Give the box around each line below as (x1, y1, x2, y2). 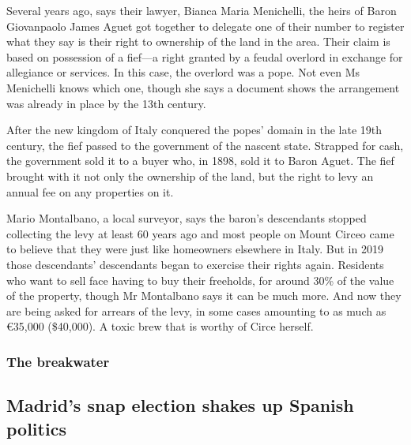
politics (6, 416, 66, 440)
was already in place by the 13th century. (6, 95, 206, 111)
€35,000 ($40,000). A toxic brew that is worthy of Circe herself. (6, 318, 314, 335)
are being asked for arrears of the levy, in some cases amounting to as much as (6, 302, 386, 319)
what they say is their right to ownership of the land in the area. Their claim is (6, 33, 390, 50)
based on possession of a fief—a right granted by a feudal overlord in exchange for (6, 48, 403, 65)
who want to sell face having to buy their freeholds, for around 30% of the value (6, 271, 394, 288)
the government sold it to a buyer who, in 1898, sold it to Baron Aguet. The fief (6, 152, 394, 169)
